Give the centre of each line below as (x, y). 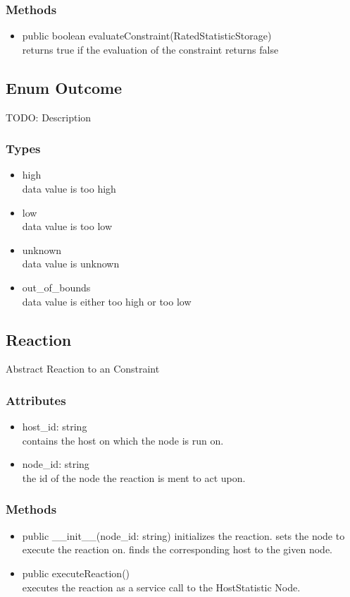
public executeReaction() (76, 573)
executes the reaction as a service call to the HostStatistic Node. (161, 587)
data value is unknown (71, 264)
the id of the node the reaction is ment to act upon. (134, 477)
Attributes (36, 400)
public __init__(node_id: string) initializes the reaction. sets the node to (183, 535)
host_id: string (55, 427)
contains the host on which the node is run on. (123, 440)
